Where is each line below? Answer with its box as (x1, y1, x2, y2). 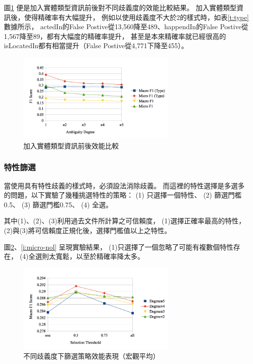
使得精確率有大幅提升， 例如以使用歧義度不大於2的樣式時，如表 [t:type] (24, 12, 249, 22)
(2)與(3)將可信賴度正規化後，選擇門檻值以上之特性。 (4, 225, 171, 235)
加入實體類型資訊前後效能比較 (23, 140, 119, 150)
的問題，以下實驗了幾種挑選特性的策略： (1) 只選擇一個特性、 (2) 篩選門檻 (4, 190, 242, 200)
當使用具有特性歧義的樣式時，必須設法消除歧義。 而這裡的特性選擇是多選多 (4, 180, 245, 190)
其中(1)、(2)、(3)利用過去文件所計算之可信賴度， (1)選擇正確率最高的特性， (4, 216, 246, 226)
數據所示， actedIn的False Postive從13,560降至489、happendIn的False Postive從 (4, 21, 249, 32)
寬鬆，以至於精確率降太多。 (55, 251, 145, 261)
